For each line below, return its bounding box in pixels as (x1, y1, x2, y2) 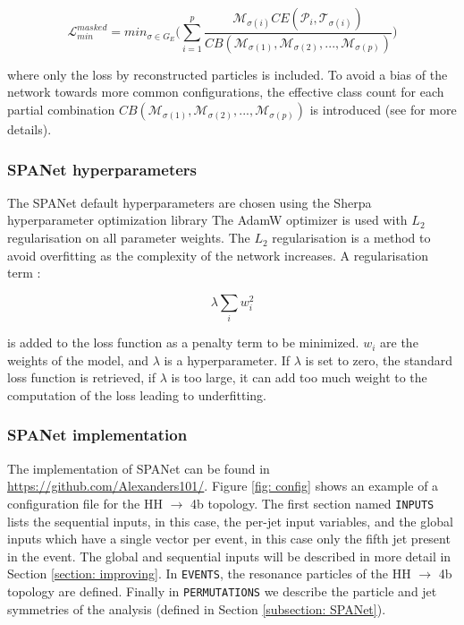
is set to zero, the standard (305, 350, 452, 369)
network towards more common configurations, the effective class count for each (7, 82, 444, 101)
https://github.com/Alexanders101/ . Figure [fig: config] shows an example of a (7, 476, 439, 495)
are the (380, 333, 418, 352)
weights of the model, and (7, 350, 148, 369)
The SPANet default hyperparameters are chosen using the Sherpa (7, 193, 372, 211)
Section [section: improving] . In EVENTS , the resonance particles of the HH (7, 564, 411, 583)
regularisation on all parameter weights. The (7, 228, 250, 247)
